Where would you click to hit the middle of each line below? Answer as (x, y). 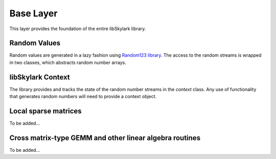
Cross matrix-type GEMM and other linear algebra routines (105, 138)
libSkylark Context (40, 77)
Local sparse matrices (45, 111)
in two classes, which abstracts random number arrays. (68, 62)
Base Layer (33, 13)
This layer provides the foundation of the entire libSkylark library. (78, 29)
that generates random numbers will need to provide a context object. (83, 97)
